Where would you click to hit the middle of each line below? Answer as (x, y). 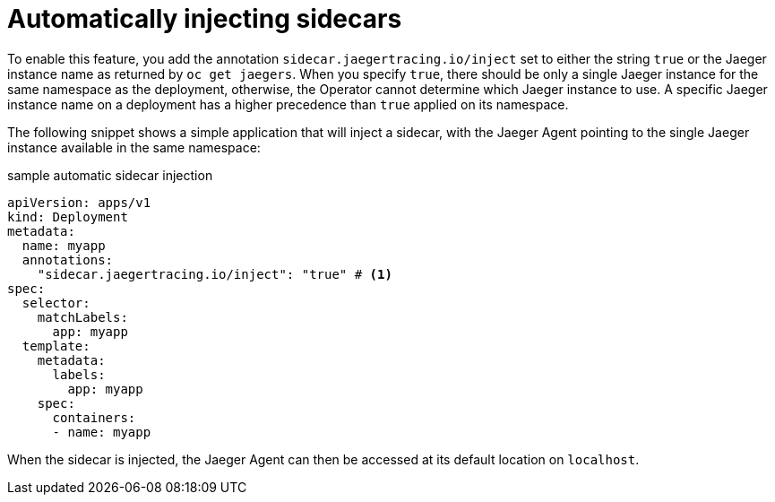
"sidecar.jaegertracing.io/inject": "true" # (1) (215, 274)
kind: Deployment (68, 216)
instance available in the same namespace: (134, 147)
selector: (56, 303)
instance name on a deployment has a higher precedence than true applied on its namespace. (288, 104)
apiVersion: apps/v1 (79, 202)
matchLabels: (82, 317)
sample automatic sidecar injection (110, 175)
